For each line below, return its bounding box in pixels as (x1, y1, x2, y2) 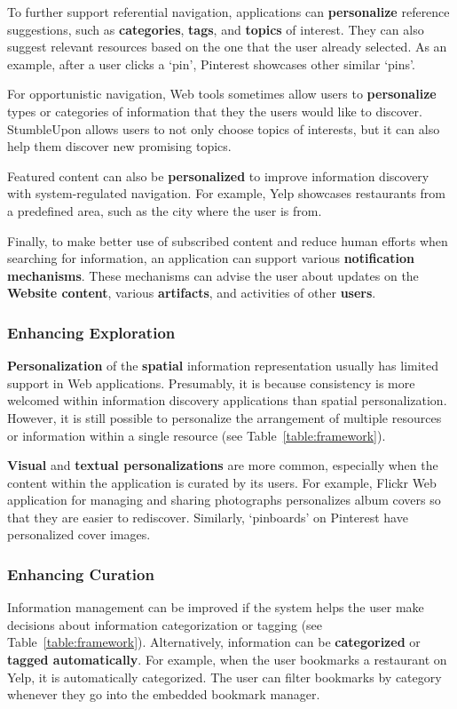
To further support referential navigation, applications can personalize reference (7, 3, 450, 20)
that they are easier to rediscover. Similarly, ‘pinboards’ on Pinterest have (7, 507, 408, 526)
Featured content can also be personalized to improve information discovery (7, 166, 429, 185)
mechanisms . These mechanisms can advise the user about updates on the (7, 266, 419, 284)
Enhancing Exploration (7, 321, 176, 343)
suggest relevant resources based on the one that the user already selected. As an (7, 37, 447, 56)
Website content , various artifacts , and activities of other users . (7, 283, 376, 302)
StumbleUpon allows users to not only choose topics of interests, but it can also (7, 119, 440, 138)
